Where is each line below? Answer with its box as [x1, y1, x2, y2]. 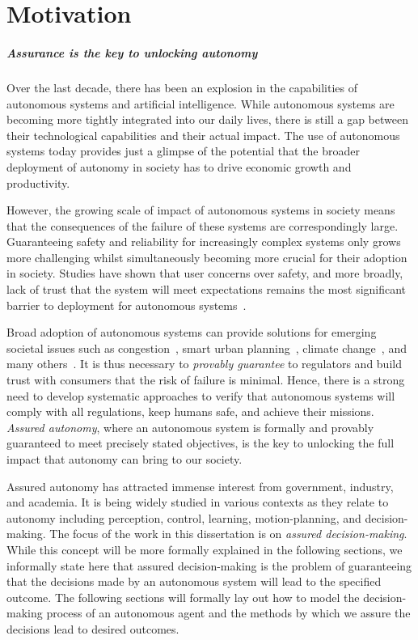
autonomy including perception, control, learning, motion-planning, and [6, 509, 361, 526]
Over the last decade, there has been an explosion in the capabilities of [6, 78, 357, 95]
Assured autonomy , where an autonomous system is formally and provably [6, 418, 374, 435]
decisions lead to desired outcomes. [6, 620, 179, 637]
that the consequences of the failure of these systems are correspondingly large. [6, 217, 399, 234]
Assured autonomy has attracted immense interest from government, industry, [6, 477, 394, 494]
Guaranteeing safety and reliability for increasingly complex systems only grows [6, 233, 401, 250]
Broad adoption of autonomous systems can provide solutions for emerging [6, 324, 377, 341]
